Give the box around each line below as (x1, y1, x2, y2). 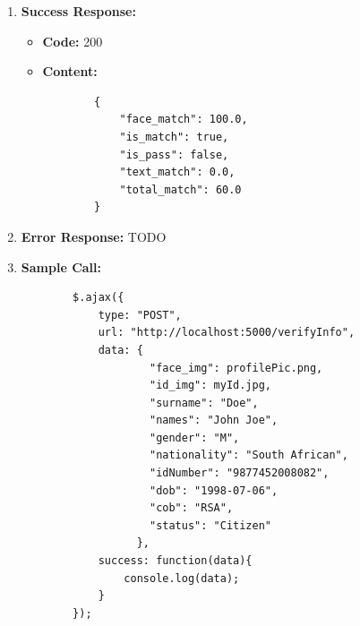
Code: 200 (42, 31, 103, 50)
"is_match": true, (119, 130, 229, 143)
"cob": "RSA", (149, 502, 234, 515)
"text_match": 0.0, (119, 166, 236, 179)
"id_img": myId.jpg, (149, 379, 272, 392)
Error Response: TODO (21, 227, 167, 245)
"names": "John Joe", (149, 414, 279, 427)
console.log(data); (124, 571, 240, 585)
